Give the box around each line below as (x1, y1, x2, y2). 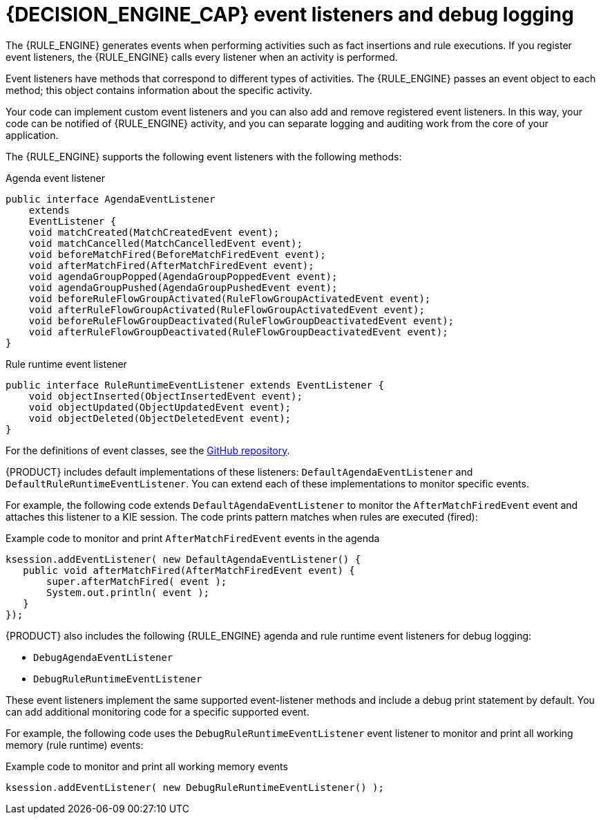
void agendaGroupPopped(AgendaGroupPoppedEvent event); (28, 270, 338, 282)
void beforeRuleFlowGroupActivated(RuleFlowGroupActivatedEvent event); (28, 292, 431, 304)
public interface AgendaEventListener (6, 193, 216, 205)
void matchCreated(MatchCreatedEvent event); (28, 226, 280, 238)
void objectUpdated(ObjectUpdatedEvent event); (28, 401, 292, 413)
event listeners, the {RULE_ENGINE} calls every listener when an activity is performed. (6, 50, 398, 63)
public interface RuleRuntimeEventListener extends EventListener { (6, 379, 384, 391)
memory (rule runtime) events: (6, 738, 144, 751)
